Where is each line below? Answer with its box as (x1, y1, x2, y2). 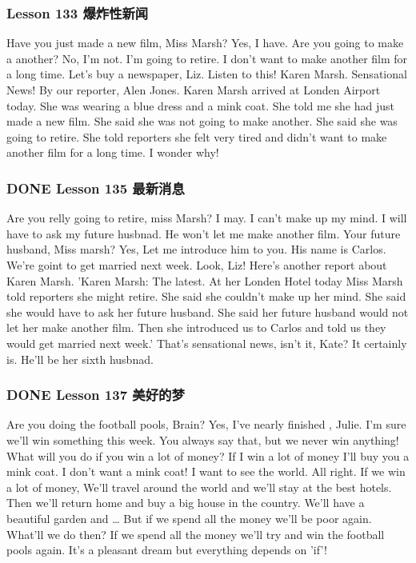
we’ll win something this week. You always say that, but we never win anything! (6, 431, 399, 448)
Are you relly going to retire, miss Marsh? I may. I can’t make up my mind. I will (6, 210, 407, 226)
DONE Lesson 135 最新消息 (6, 178, 185, 198)
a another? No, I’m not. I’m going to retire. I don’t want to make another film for (6, 50, 408, 66)
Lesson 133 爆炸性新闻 (6, 2, 149, 22)
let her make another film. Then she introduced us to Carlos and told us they (6, 319, 386, 336)
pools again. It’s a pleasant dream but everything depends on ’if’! (6, 541, 327, 558)
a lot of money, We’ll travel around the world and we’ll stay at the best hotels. (6, 478, 392, 495)
